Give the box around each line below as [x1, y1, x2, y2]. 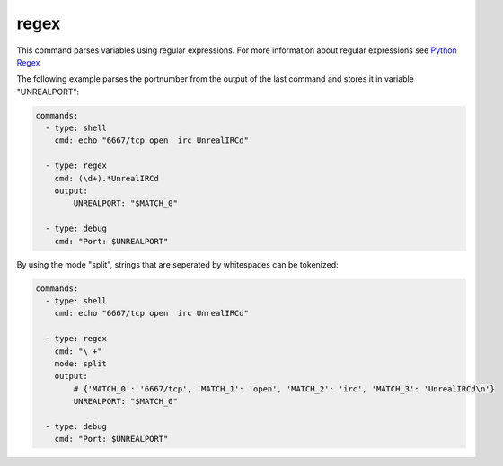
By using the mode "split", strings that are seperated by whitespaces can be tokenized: [16, 259, 339, 269]
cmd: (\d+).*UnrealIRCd [54, 173, 159, 183]
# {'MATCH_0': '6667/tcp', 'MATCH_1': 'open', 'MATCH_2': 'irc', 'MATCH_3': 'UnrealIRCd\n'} [73, 383, 496, 394]
